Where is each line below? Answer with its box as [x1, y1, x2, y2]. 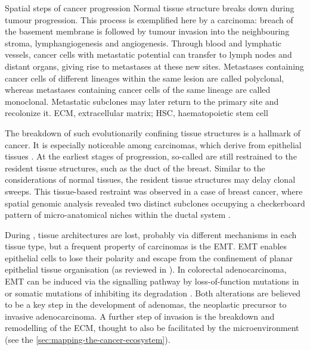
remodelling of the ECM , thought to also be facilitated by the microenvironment [5, 321, 299, 334]
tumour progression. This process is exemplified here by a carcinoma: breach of [5, 13, 293, 26]
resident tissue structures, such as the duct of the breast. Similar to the [5, 161, 265, 174]
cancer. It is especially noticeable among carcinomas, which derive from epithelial [5, 138, 302, 151]
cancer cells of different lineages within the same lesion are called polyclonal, [5, 71, 284, 84]
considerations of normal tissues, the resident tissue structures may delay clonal [5, 173, 296, 186]
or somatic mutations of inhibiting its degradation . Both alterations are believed [5, 286, 301, 299]
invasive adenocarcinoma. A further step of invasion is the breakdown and [5, 310, 275, 322]
